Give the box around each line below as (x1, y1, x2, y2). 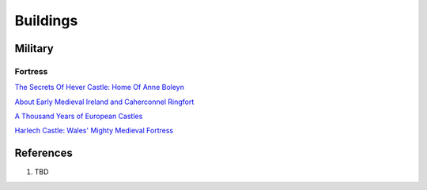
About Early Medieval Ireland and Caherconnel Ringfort (14, 97, 195, 106)
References (14, 147, 73, 160)
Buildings (14, 12, 78, 29)
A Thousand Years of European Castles (14, 111, 143, 121)
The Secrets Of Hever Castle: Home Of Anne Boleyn (14, 83, 185, 92)
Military (14, 42, 55, 55)
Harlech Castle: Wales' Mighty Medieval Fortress (14, 126, 174, 136)
